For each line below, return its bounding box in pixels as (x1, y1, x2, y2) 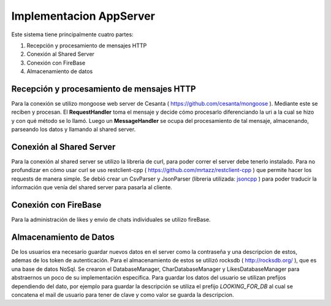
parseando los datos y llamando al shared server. (11, 126, 136, 133)
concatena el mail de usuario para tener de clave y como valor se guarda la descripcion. (11, 291, 234, 299)
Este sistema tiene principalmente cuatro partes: (11, 31, 134, 38)
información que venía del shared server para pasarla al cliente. (11, 184, 173, 191)
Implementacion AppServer (11, 9, 156, 23)
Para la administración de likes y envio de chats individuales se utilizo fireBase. (11, 216, 211, 224)
